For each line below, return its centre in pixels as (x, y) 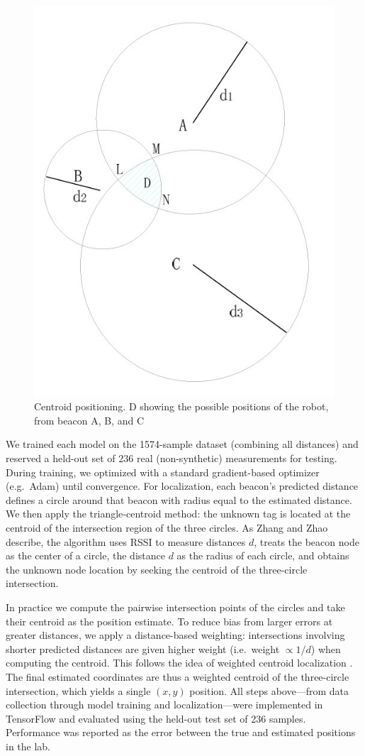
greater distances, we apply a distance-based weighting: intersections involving (175, 635)
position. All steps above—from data (269, 690)
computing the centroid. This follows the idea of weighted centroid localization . (179, 663)
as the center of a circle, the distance (85, 555)
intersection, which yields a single (78, 690)
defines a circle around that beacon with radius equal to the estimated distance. (179, 499)
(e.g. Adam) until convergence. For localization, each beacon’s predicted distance (182, 486)
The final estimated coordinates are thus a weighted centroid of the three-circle (178, 676)
